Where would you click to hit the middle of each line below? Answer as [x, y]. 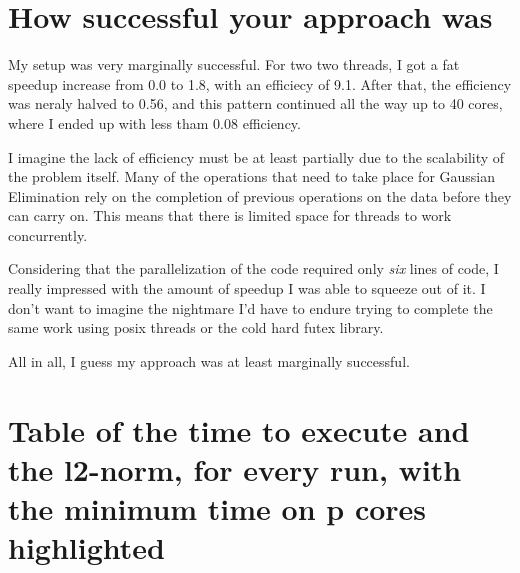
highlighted [86, 547]
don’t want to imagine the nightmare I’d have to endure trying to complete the [250, 307]
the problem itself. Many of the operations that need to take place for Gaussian [252, 176]
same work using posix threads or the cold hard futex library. [196, 327]
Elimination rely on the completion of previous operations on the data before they [260, 195]
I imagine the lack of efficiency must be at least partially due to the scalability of [256, 156]
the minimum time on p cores [217, 508]
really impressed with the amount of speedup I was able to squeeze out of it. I [247, 288]
